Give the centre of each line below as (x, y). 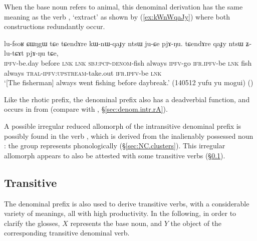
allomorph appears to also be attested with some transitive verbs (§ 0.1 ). (115, 155)
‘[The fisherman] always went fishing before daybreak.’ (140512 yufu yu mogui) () (129, 82)
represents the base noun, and (116, 223)
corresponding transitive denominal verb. (67, 233)
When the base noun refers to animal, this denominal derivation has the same (123, 7)
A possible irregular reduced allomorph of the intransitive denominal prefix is (123, 126)
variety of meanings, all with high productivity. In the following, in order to (120, 213)
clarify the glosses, (32, 223)
